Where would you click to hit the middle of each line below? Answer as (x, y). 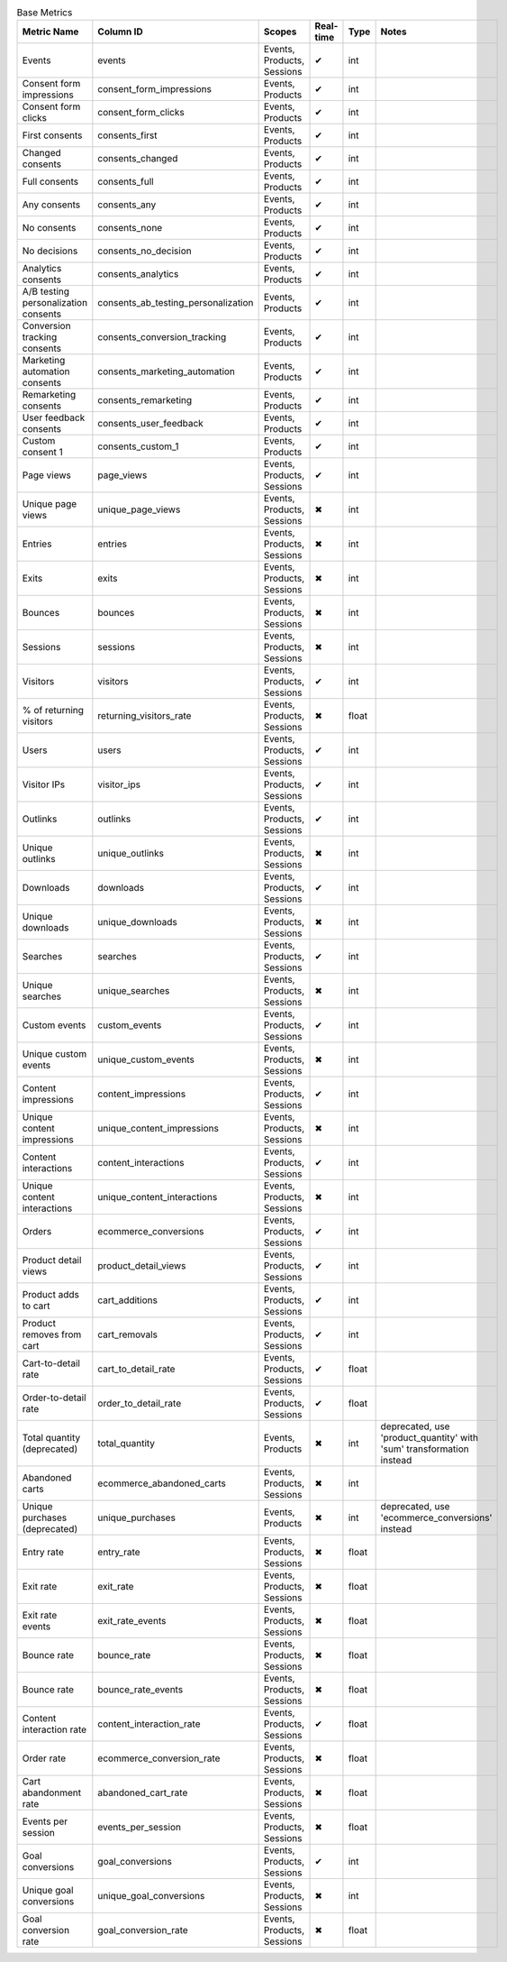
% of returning (53, 711)
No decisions (50, 251)
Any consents (51, 205)
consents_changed (138, 159)
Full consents (50, 182)
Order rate (44, 1758)
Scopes (280, 32)
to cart (36, 1306)
